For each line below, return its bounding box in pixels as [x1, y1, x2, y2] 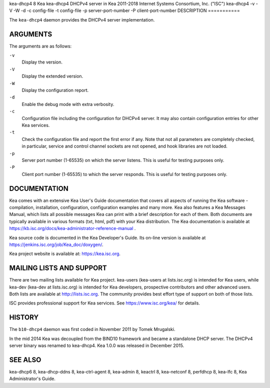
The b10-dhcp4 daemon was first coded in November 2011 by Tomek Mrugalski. [9, 326, 175, 332]
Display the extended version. [21, 73, 83, 79]
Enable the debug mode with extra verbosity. [21, 101, 114, 107]
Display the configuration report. [21, 87, 89, 93]
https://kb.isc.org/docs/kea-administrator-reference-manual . [9, 225, 136, 231]
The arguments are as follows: [9, 43, 72, 49]
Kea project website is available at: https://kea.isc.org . [9, 250, 121, 257]
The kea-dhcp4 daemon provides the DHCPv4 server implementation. [9, 16, 155, 22]
